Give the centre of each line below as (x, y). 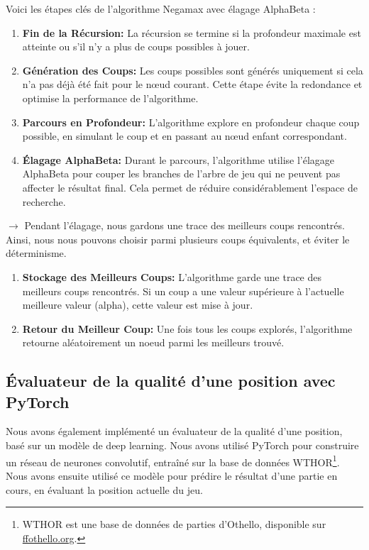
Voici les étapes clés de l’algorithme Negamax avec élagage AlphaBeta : (161, 9)
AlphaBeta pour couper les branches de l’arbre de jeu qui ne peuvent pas (181, 174)
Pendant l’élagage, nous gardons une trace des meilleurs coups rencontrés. (184, 225)
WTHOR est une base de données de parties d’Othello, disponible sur (174, 524)
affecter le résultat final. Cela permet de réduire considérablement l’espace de (190, 187)
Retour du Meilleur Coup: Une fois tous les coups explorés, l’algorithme (187, 328)
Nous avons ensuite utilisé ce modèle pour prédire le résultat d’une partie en (172, 475)
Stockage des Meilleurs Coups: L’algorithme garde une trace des (172, 276)
